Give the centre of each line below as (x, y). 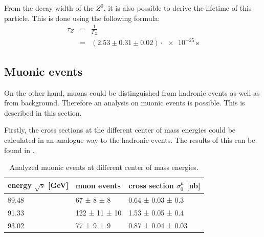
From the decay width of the (49, 8)
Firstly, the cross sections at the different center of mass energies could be (120, 130)
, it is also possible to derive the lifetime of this (178, 8)
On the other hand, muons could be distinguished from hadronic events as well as (132, 92)
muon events (98, 186)
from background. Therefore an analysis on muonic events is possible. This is (125, 103)
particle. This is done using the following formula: (82, 18)
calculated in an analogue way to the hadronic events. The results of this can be (130, 140)
